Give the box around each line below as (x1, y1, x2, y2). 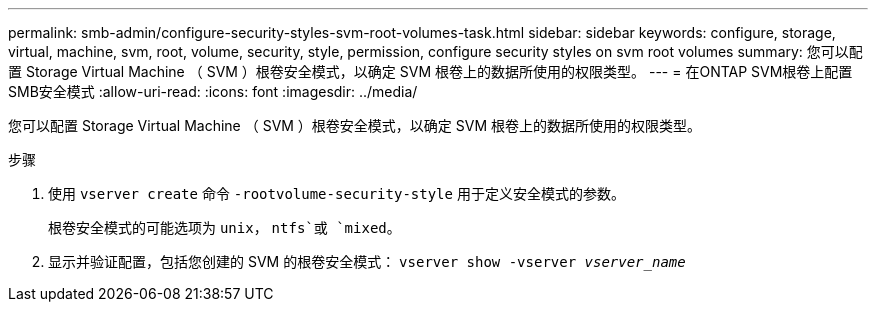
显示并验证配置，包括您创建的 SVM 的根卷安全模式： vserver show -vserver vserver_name (48, 253, 686, 270)
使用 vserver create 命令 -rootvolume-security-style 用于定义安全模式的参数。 (48, 185, 625, 202)
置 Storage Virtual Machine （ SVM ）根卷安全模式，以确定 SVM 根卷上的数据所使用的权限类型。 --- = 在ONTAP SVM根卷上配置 (8, 63, 853, 80)
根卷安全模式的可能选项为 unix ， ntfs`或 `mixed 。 (48, 219, 401, 236)
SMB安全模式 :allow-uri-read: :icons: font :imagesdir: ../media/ (8, 83, 418, 100)
